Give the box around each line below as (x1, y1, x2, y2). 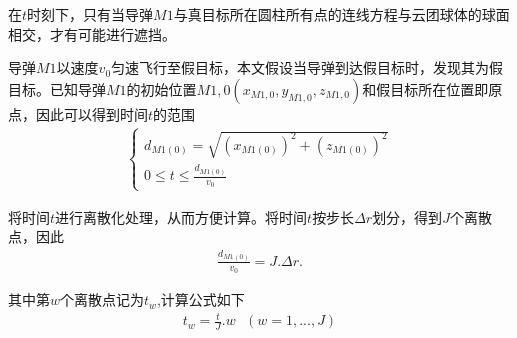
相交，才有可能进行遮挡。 (8, 23, 176, 44)
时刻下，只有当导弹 (27, 4, 154, 24)
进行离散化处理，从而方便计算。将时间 (55, 206, 308, 227)
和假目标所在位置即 (362, 78, 489, 99)
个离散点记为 (60, 289, 145, 310)
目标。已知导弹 (8, 78, 106, 99)
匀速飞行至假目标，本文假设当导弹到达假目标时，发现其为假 (111, 57, 504, 78)
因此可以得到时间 (35, 103, 148, 124)
